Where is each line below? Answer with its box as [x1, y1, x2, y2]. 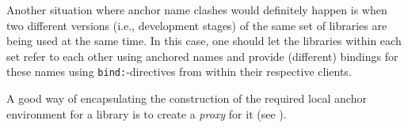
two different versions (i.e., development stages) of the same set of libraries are [6, 17, 387, 33]
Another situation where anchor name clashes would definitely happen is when [6, 2, 387, 17]
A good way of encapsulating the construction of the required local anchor [6, 90, 367, 107]
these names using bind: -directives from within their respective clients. [6, 63, 352, 80]
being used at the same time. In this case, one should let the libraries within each [6, 32, 402, 49]
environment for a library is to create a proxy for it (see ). [6, 105, 287, 122]
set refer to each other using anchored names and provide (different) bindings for [6, 47, 398, 64]
